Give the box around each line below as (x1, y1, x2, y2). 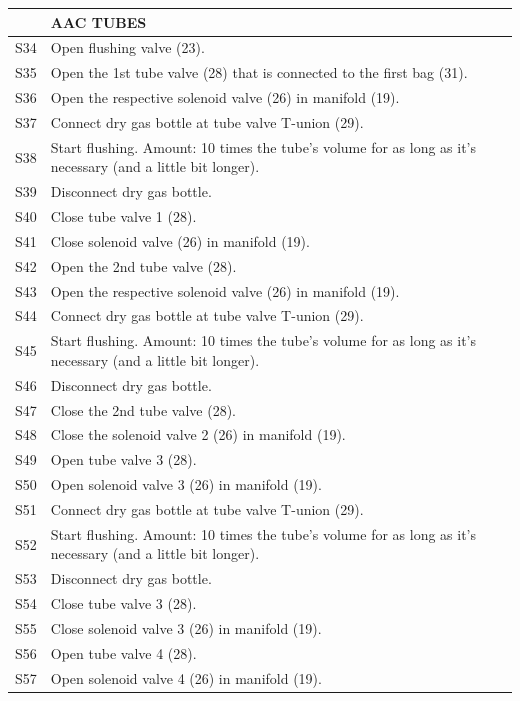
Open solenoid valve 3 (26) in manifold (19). (50, 474, 322, 495)
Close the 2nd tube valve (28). (50, 399, 236, 420)
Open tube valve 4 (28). (50, 642, 197, 663)
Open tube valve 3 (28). (50, 449, 197, 470)
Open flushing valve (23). (50, 37, 205, 58)
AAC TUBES (50, 11, 147, 32)
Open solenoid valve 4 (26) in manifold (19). (50, 667, 322, 688)
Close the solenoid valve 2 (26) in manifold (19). (50, 424, 346, 445)
